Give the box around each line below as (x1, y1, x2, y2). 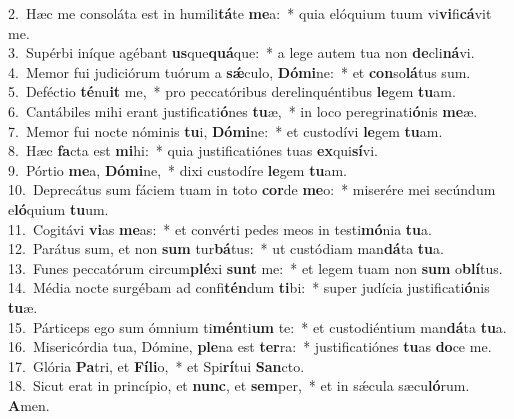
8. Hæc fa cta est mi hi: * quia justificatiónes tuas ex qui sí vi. (8, 140, 379, 161)
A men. (8, 394, 50, 415)
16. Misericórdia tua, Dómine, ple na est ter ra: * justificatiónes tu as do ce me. (8, 336, 492, 357)
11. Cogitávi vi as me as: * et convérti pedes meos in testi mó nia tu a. (8, 218, 432, 239)
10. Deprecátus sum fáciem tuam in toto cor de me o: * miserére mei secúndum (8, 179, 496, 200)
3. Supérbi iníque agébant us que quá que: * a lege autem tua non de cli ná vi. (8, 42, 475, 63)
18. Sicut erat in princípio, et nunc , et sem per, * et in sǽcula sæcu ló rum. (8, 375, 470, 396)
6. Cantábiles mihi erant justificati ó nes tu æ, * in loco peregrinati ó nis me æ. (8, 100, 478, 121)
